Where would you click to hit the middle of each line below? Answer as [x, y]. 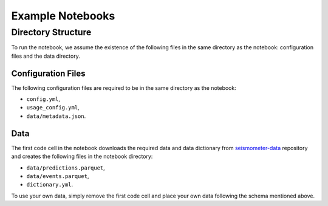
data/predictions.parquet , [66, 168]
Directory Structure [51, 32]
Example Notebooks [63, 16]
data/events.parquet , [58, 176]
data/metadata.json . [56, 116]
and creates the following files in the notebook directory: [82, 156]
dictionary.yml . [50, 185]
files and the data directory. [46, 56]
